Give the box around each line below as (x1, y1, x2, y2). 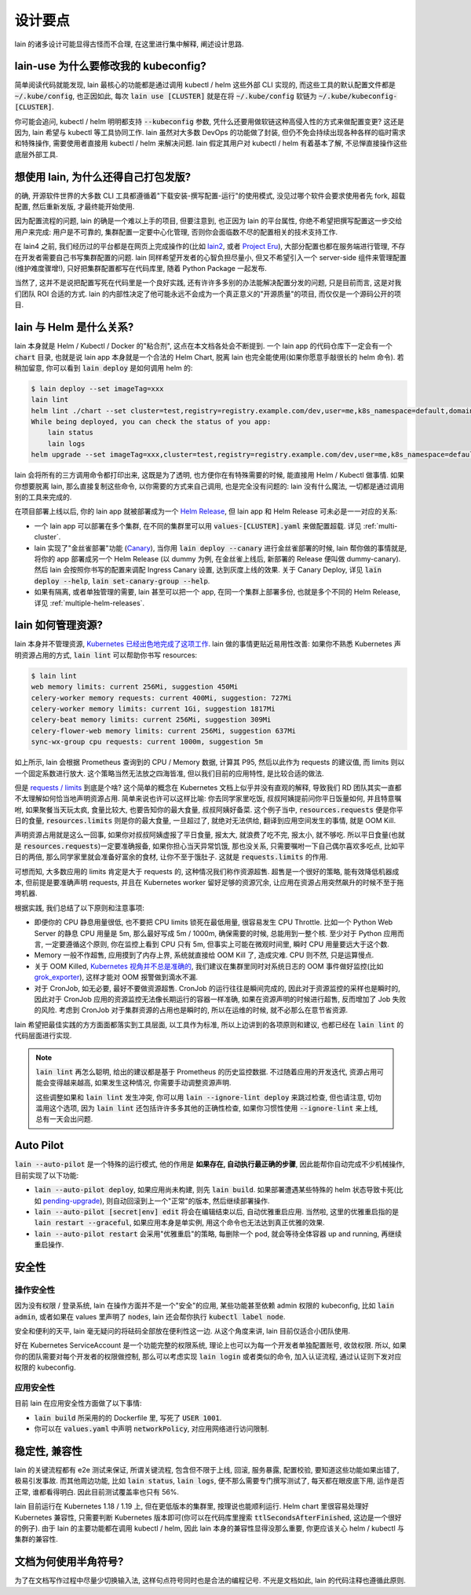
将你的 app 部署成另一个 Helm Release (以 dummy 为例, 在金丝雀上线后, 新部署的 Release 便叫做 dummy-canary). (34, 554, 401, 563)
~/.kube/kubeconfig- (318, 91, 398, 101)
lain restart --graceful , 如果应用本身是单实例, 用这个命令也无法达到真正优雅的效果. (34, 1218, 325, 1227)
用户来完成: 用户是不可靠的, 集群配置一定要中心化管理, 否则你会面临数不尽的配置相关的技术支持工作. (14, 227, 338, 236)
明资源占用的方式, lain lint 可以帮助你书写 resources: (14, 650, 198, 660)
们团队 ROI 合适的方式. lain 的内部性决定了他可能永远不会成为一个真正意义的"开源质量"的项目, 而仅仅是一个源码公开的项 (14, 289, 402, 298)
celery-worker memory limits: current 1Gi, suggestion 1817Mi (31, 704, 276, 713)
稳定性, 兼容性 (14, 1444, 82, 1458)
